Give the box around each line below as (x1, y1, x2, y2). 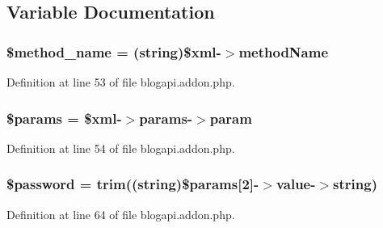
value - (276, 174, 316, 194)
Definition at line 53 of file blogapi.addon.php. (6, 74, 235, 90)
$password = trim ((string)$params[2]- (6, 174, 259, 194)
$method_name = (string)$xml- (6, 41, 221, 61)
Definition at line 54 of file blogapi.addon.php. (6, 139, 235, 156)
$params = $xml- (6, 108, 122, 128)
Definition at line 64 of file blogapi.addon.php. (6, 205, 235, 222)
